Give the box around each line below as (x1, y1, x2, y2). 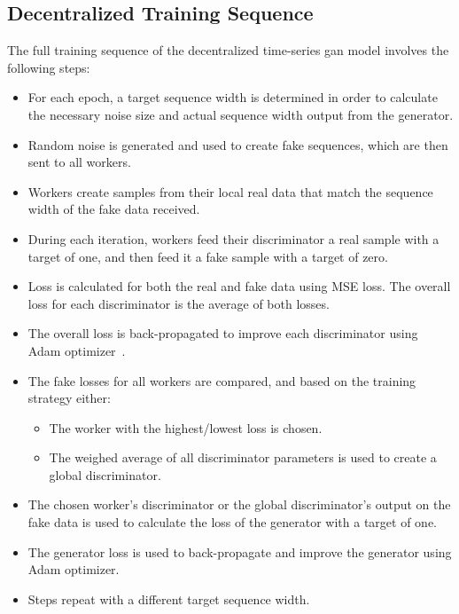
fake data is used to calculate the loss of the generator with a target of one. (27, 513, 438, 531)
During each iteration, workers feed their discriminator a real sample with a (27, 229, 440, 248)
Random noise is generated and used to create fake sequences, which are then (27, 135, 448, 153)
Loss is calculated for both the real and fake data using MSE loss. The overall (27, 277, 451, 295)
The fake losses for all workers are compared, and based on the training (27, 371, 416, 390)
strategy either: (27, 389, 111, 407)
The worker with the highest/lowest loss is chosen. (49, 418, 323, 437)
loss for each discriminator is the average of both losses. (27, 294, 330, 312)
